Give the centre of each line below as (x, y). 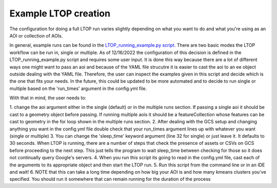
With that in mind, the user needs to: (48, 98)
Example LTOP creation (60, 13)
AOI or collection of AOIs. (36, 35)
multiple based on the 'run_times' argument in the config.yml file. (78, 88)
